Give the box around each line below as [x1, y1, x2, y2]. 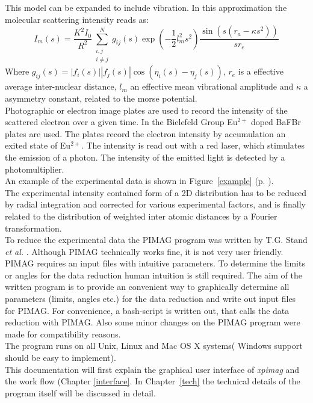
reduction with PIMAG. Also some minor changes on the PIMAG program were [5, 316, 300, 328]
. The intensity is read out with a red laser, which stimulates [81, 139, 305, 152]
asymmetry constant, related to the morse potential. [5, 91, 197, 104]
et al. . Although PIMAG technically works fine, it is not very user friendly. [5, 245, 284, 257]
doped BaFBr [250, 115, 301, 128]
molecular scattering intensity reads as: [5, 13, 149, 25]
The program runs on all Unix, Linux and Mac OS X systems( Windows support [5, 339, 303, 352]
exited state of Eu [5, 139, 71, 152]
